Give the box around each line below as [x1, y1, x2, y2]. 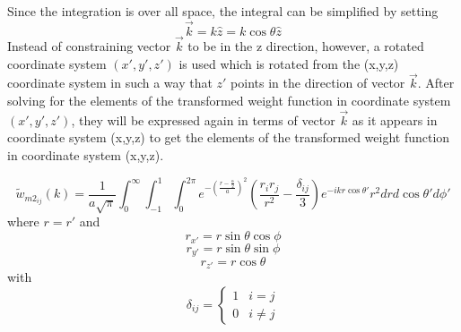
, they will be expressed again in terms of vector [71, 110, 335, 129]
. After [417, 73, 455, 92]
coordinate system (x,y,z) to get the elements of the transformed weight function [7, 128, 450, 147]
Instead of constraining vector [7, 37, 171, 55]
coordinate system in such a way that [7, 73, 213, 92]
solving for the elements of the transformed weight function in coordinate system [7, 91, 451, 110]
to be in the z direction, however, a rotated [187, 37, 424, 55]
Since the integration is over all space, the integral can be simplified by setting [7, 2, 439, 20]
